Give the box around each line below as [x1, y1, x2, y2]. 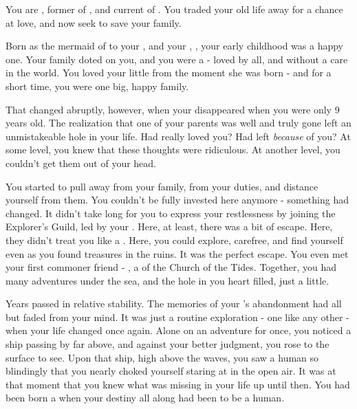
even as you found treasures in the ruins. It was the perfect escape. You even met [6, 246, 349, 261]
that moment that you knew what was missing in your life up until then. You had [6, 377, 350, 391]
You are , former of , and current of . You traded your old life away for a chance [6, 2, 343, 16]
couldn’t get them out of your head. [6, 155, 157, 170]
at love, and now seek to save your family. [6, 15, 182, 30]
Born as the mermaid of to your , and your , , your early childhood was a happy [6, 38, 343, 53]
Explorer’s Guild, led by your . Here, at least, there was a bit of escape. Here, [6, 219, 333, 234]
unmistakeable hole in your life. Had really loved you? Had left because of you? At [6, 129, 351, 143]
